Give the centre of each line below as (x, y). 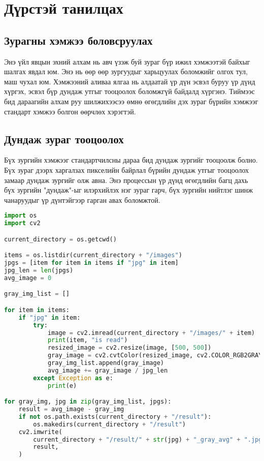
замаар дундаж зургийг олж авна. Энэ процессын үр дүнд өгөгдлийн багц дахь (126, 180)
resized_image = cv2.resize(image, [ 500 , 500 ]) (129, 348)
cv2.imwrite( (40, 432)
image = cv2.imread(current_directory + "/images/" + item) (151, 333)
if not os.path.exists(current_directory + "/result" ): (115, 417)
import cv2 (22, 223)
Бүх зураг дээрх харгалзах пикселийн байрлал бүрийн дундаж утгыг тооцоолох (127, 170)
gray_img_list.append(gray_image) (106, 363)
